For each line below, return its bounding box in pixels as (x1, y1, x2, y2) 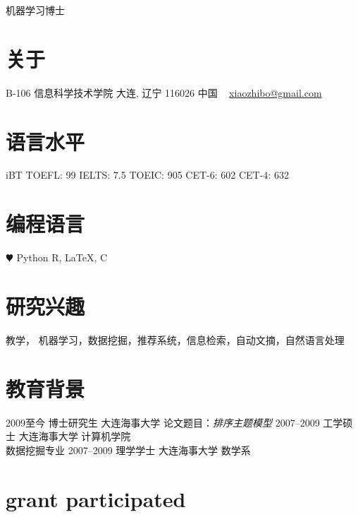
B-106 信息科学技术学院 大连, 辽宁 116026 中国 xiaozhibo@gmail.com (6, 85, 322, 100)
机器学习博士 (6, 3, 65, 17)
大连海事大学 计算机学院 (18, 429, 131, 444)
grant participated (6, 484, 186, 513)
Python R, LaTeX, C (16, 250, 108, 265)
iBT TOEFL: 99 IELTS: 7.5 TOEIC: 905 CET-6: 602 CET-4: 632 (6, 167, 289, 182)
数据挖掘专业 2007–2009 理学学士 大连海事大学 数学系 (6, 442, 251, 457)
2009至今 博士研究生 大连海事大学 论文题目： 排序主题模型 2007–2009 (6, 415, 320, 429)
